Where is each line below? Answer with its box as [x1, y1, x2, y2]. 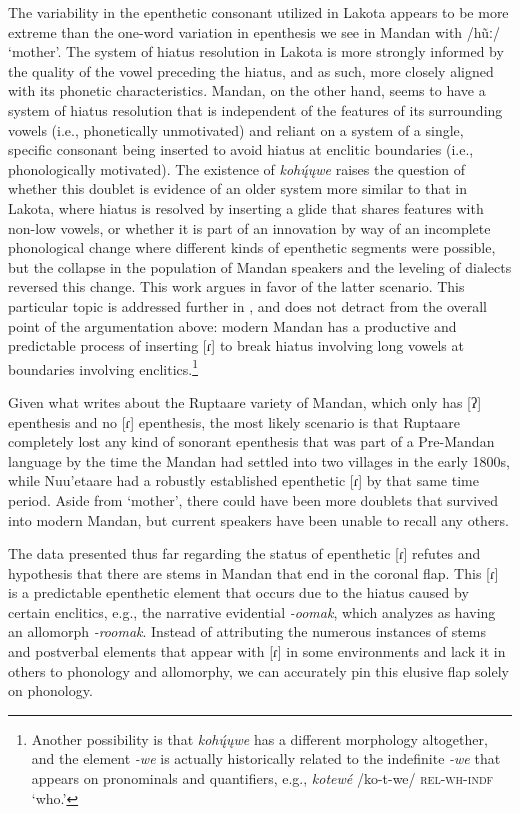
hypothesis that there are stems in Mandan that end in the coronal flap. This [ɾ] [8, 562, 499, 583]
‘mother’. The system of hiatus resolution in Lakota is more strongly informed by [8, 41, 504, 62]
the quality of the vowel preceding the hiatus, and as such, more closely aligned [8, 60, 494, 81]
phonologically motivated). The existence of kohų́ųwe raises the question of [8, 158, 466, 179]
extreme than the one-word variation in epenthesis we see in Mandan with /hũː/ [8, 21, 500, 42]
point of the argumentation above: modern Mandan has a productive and [8, 315, 457, 336]
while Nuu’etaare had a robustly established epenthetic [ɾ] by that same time [8, 470, 479, 491]
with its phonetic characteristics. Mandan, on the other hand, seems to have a [8, 80, 486, 101]
